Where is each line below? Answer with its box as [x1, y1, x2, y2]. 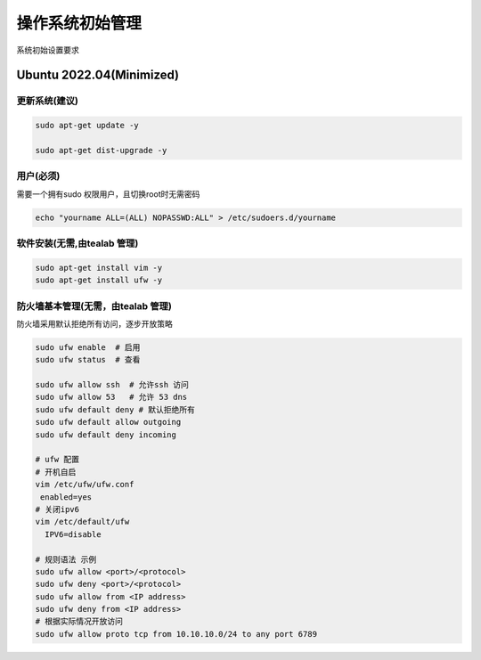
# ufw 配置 [35, 454, 80, 465]
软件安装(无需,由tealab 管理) [16, 237, 139, 249]
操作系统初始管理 [16, 13, 143, 33]
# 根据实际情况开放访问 [35, 616, 124, 627]
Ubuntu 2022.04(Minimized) [16, 68, 180, 83]
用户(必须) [16, 170, 61, 183]
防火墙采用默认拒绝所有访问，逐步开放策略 [16, 318, 173, 329]
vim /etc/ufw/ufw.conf [35, 479, 135, 490]
